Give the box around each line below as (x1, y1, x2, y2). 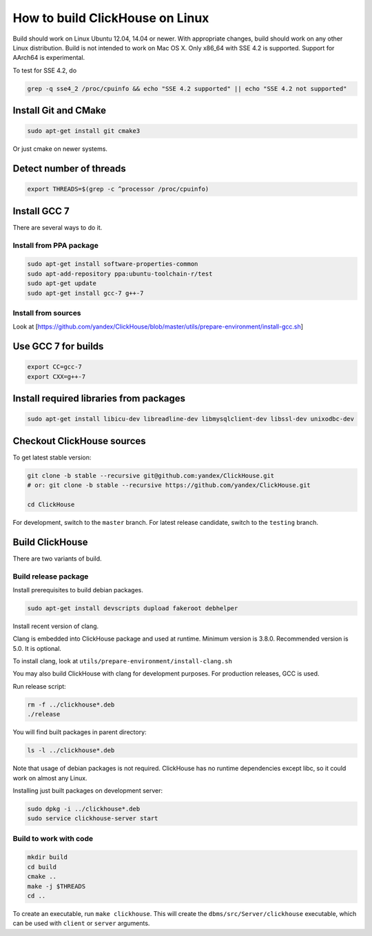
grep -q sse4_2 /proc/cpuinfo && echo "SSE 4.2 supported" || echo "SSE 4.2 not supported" (27, 85, 347, 92)
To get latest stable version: (12, 453, 92, 461)
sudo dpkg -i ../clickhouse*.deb (27, 804, 141, 813)
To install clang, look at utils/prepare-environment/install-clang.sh (12, 657, 232, 665)
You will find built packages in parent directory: (12, 728, 147, 736)
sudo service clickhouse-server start (27, 815, 158, 822)
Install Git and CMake (12, 105, 107, 116)
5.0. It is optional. (12, 644, 62, 652)
